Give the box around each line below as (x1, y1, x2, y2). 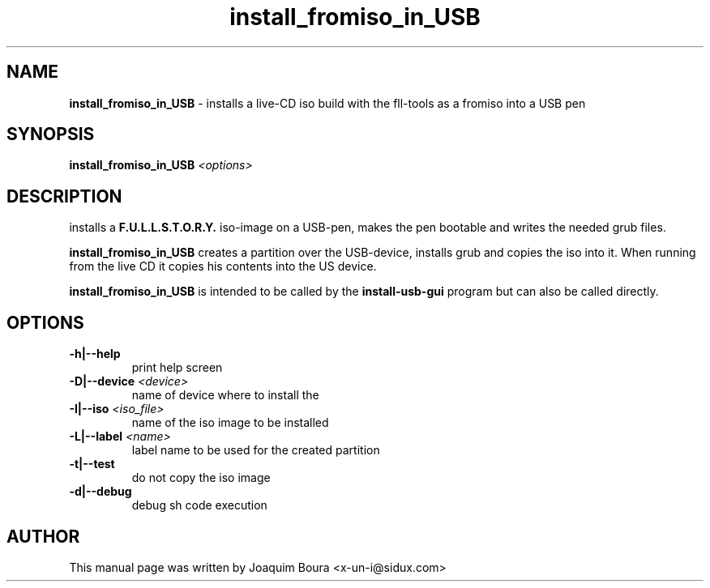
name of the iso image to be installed (131, 415, 329, 430)
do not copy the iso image (131, 471, 271, 485)
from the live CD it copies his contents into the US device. (69, 259, 377, 274)
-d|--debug (69, 484, 132, 499)
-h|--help (69, 347, 121, 361)
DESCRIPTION (6, 185, 122, 207)
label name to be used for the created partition (131, 443, 380, 458)
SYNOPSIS (6, 124, 95, 145)
